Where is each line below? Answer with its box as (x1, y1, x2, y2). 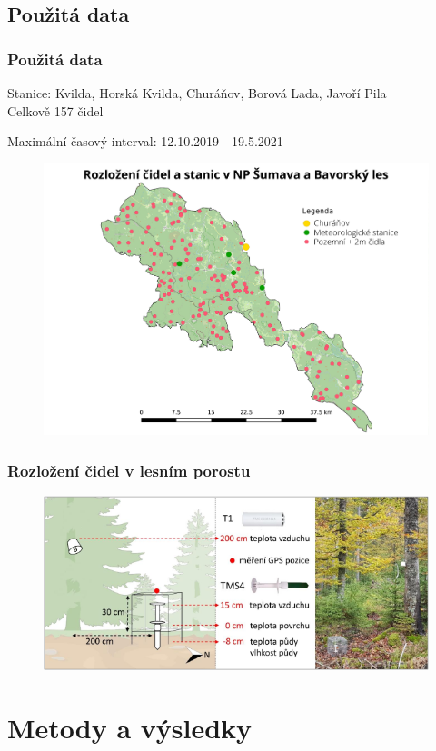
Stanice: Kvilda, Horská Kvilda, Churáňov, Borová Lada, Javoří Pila (7, 84, 387, 102)
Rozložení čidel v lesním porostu (7, 459, 251, 481)
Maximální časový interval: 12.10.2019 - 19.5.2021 (7, 132, 283, 151)
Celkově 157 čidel (7, 101, 104, 120)
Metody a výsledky (7, 708, 253, 746)
